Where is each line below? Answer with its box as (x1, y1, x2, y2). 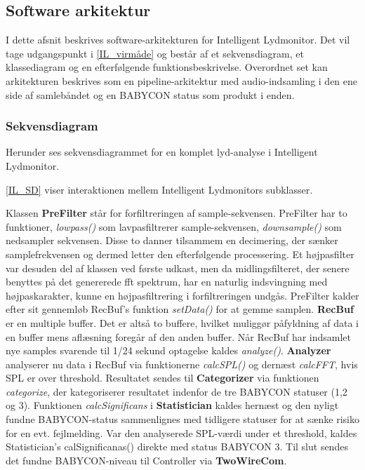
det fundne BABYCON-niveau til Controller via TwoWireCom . (6, 452, 287, 467)
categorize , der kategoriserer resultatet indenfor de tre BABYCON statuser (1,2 (6, 384, 347, 398)
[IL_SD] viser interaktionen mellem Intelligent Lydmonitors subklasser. (6, 182, 313, 196)
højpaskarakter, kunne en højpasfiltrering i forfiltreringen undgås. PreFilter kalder (6, 288, 359, 302)
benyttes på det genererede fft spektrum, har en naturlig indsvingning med (6, 274, 328, 289)
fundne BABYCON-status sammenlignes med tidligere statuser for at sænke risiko (6, 412, 359, 427)
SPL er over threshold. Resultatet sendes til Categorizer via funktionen (6, 370, 319, 385)
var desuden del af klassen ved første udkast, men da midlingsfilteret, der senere (6, 260, 350, 275)
